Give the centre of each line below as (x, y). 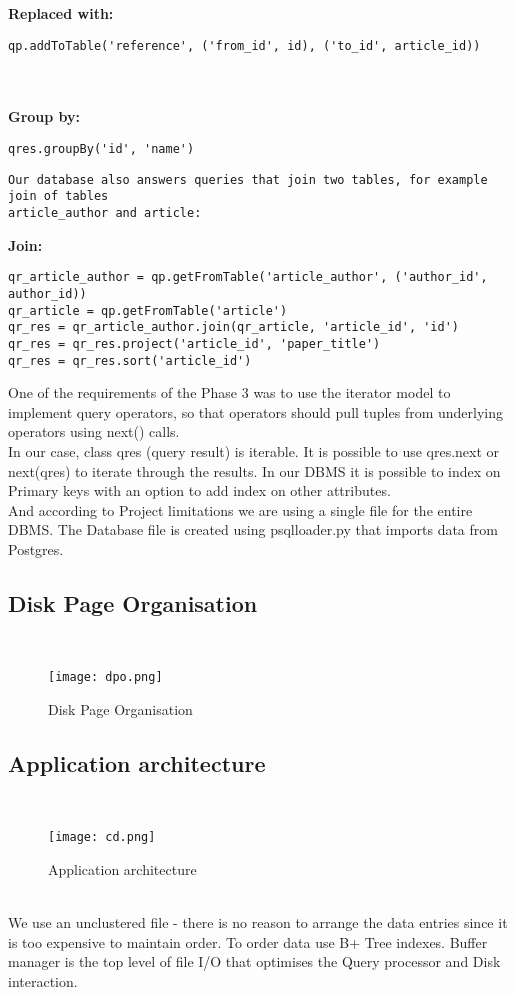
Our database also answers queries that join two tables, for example (248, 179)
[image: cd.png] (102, 837)
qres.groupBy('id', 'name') (101, 149)
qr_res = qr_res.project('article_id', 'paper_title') (194, 343)
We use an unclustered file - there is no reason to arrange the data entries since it (258, 922)
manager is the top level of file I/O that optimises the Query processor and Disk (254, 961)
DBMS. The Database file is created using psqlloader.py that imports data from (253, 529)
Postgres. (36, 548)
